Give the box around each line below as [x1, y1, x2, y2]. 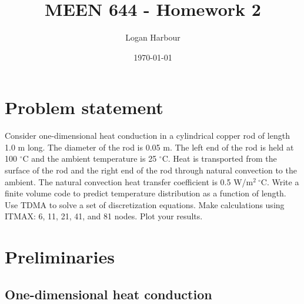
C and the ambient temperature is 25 [22, 152, 157, 165]
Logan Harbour [125, 31, 181, 44]
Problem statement [5, 95, 163, 119]
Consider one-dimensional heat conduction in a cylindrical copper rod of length [5, 129, 290, 142]
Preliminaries [5, 245, 115, 269]
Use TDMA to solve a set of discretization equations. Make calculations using [5, 198, 285, 211]
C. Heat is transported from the [162, 152, 277, 165]
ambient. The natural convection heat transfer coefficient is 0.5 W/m [5, 175, 253, 188]
